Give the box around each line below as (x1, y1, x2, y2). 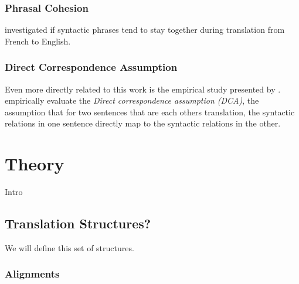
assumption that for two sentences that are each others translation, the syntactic (5, 105, 295, 118)
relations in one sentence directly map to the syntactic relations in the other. (5, 117, 281, 129)
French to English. (5, 35, 71, 47)
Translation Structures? (5, 214, 151, 232)
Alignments (5, 266, 60, 281)
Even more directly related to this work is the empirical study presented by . (5, 83, 281, 95)
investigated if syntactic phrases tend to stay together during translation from (5, 23, 285, 36)
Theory (5, 152, 64, 176)
